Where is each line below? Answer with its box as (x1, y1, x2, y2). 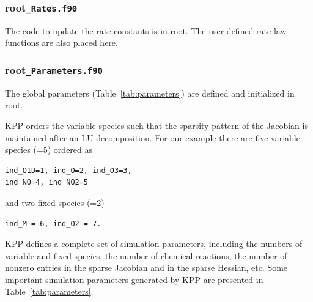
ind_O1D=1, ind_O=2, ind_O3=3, (5, 166, 132, 175)
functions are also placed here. (5, 36, 118, 49)
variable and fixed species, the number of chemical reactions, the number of (5, 249, 287, 262)
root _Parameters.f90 (5, 62, 103, 77)
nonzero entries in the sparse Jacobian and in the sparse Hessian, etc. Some (5, 261, 288, 274)
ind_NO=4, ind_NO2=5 (5, 178, 89, 187)
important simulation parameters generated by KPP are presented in (5, 273, 263, 285)
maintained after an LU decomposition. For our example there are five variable (5, 131, 300, 144)
